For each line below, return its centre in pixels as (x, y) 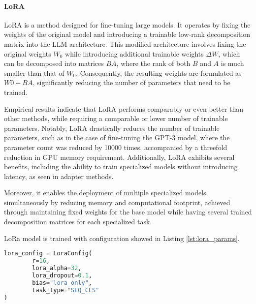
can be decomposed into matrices (54, 63)
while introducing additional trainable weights (134, 53)
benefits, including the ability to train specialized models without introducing (121, 167)
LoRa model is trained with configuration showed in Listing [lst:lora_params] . (122, 238)
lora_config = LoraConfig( (48, 254)
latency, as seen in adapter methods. (59, 176)
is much (232, 63)
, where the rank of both (153, 63)
